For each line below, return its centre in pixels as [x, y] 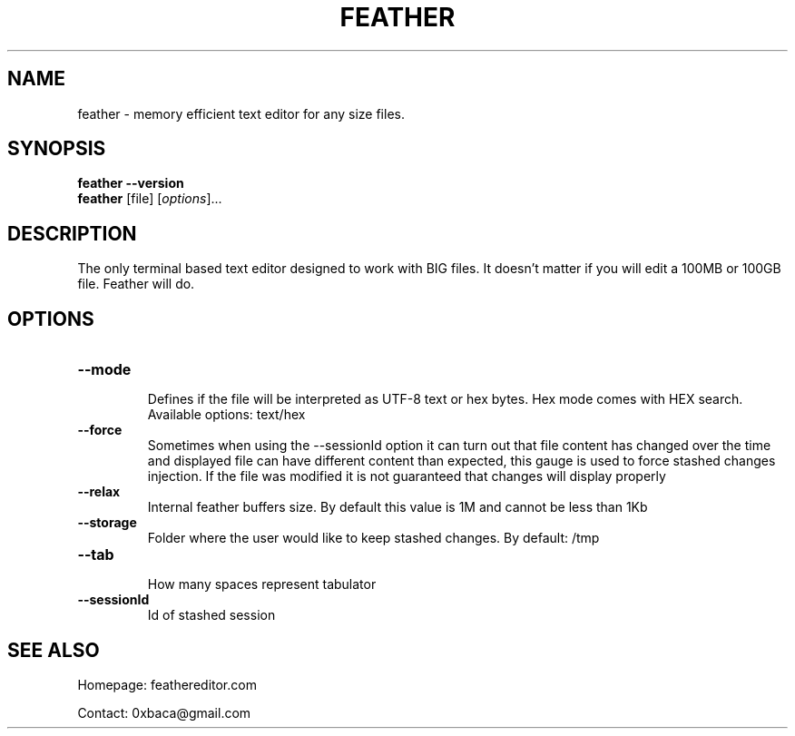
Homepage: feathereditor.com [167, 684]
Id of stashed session [211, 615]
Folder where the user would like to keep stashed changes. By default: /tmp [373, 538]
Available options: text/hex [226, 415]
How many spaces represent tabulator [262, 584]
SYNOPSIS [57, 149]
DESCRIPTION [72, 233]
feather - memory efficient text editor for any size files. [241, 113]
